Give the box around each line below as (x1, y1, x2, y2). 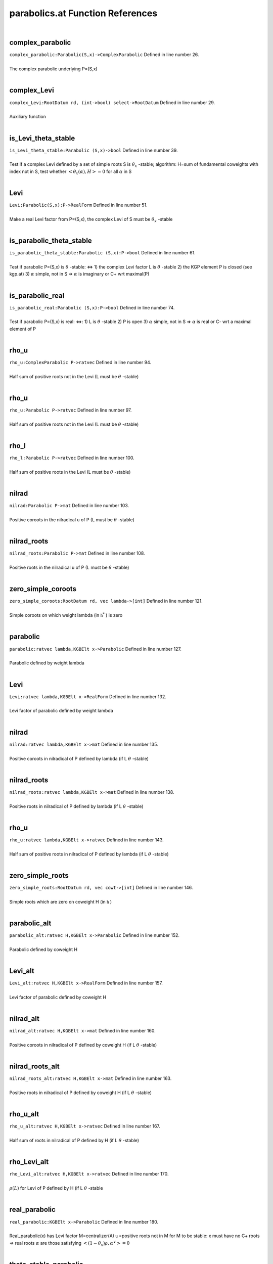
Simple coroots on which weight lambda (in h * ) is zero (9, 612, 123, 618)
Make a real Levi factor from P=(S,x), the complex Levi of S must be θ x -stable (9, 216, 173, 223)
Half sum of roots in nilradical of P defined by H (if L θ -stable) (9, 1138, 139, 1144)
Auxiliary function (9, 114, 47, 120)
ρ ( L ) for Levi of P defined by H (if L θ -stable (9, 1185, 103, 1191)
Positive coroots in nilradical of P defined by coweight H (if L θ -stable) (9, 1042, 157, 1048)
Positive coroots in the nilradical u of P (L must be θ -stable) (9, 517, 135, 523)
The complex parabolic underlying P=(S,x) (9, 66, 98, 72)
